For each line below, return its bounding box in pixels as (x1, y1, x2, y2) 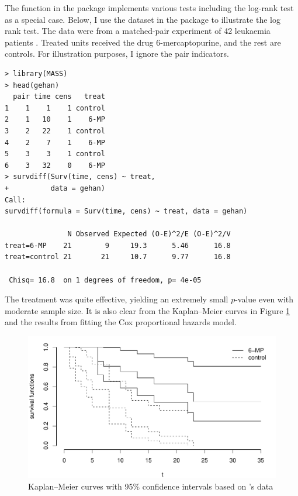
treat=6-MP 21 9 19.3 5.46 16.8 (5, 241, 231, 250)
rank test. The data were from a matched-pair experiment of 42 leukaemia (5, 25, 271, 37)
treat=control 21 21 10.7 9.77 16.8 (5, 253, 231, 261)
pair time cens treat (13, 92, 105, 101)
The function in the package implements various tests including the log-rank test (5, 2, 294, 13)
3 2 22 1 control (5, 126, 105, 135)
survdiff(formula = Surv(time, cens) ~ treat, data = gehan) (5, 207, 248, 216)
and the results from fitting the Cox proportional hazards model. (5, 316, 237, 328)
